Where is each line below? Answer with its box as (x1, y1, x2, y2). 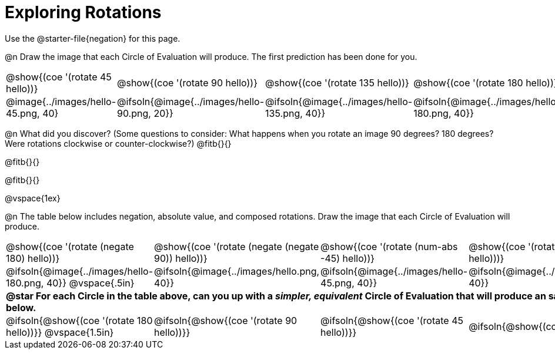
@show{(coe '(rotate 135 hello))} (265, 76, 409, 89)
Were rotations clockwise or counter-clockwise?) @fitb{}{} (5, 138, 232, 149)
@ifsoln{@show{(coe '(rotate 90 (154, 314, 297, 326)
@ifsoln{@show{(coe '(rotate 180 (6, 314, 153, 326)
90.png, (117, 107, 151, 119)
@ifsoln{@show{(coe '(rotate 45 (320, 314, 463, 326)
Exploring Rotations (5, 2, 162, 22)
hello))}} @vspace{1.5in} (6, 326, 114, 338)
